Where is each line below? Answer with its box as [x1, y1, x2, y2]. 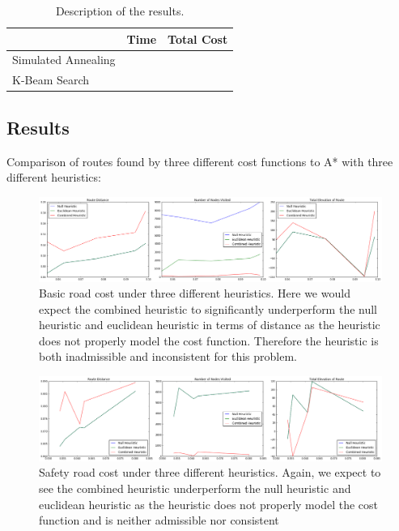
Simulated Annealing [12, 51, 116, 68]
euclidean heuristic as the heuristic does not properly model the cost [39, 495, 378, 512]
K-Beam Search [12, 71, 90, 88]
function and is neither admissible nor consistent [39, 512, 279, 529]
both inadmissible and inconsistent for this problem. [39, 348, 298, 365]
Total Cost [168, 30, 228, 47]
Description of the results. [55, 2, 185, 19]
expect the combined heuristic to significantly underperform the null [39, 300, 378, 317]
